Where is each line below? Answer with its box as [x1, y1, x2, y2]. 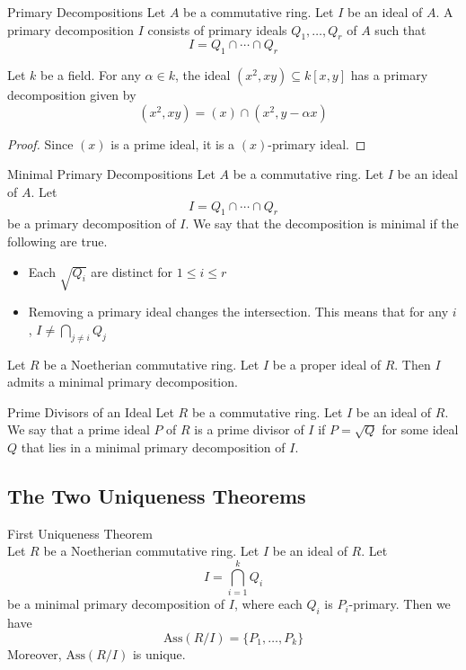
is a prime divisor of [194, 420, 304, 439]
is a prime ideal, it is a [110, 134, 235, 153]
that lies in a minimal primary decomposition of [21, 438, 286, 457]
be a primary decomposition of [7, 214, 176, 233]
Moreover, [7, 644, 62, 663]
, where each [233, 594, 303, 613]
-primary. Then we [348, 594, 451, 613]
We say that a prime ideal [7, 420, 150, 439]
